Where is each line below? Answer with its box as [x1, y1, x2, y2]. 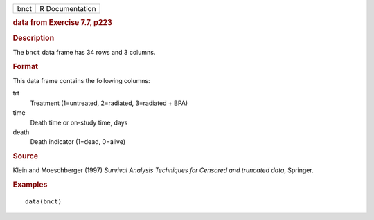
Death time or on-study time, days [30, 118, 128, 127]
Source [12, 152, 39, 161]
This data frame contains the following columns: [12, 76, 150, 84]
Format [12, 62, 38, 71]
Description [12, 33, 55, 43]
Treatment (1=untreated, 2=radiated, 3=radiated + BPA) [30, 99, 188, 107]
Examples [12, 180, 48, 190]
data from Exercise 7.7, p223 [12, 18, 112, 28]
